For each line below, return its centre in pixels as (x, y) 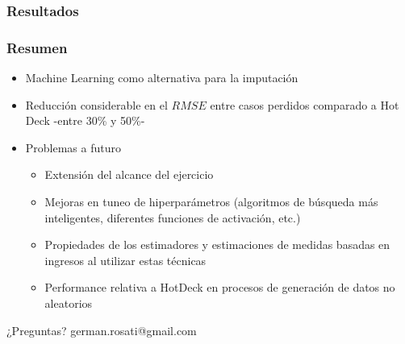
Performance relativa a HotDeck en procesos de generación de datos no (220, 287)
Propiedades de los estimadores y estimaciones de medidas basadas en (217, 245)
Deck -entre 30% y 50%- (85, 120)
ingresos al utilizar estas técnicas (125, 260)
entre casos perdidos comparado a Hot (305, 104)
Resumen (37, 47)
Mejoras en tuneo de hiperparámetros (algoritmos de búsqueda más (211, 202)
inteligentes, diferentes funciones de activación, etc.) (173, 217)
